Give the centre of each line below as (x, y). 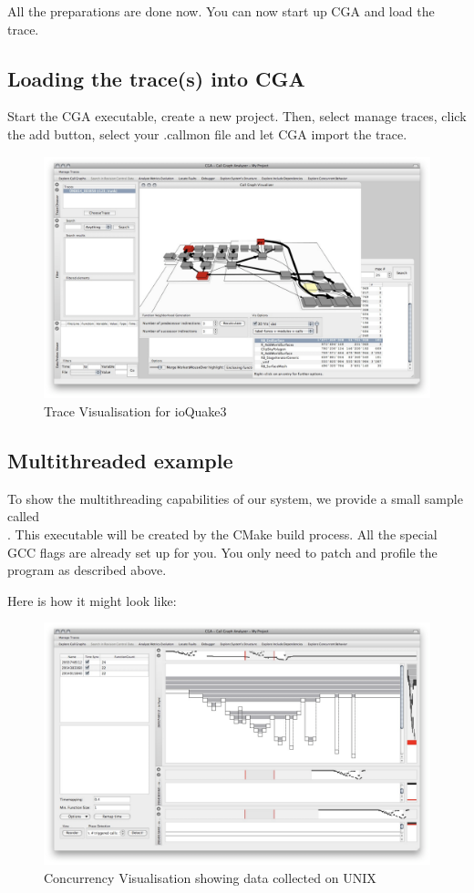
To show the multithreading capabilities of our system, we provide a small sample (235, 498)
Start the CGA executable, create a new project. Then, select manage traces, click (237, 116)
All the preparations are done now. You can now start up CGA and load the (221, 11)
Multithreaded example (120, 460)
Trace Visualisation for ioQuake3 (135, 411)
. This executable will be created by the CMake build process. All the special (222, 534)
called (23, 516)
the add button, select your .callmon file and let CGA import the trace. (207, 133)
